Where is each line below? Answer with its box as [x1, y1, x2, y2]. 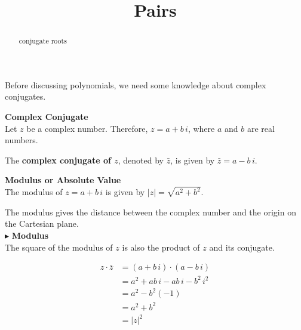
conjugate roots [19, 36, 67, 46]
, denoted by [118, 153, 164, 166]
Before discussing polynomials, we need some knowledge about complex [5, 78, 266, 91]
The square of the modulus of [5, 240, 113, 253]
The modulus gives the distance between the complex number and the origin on [5, 205, 296, 218]
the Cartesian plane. [5, 217, 79, 230]
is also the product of [122, 240, 200, 253]
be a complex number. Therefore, [26, 122, 148, 134]
